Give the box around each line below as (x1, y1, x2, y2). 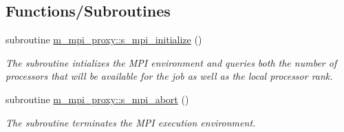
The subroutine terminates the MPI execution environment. (6, 115, 256, 129)
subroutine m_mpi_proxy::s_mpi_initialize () (6, 32, 202, 47)
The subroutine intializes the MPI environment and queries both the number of (6, 55, 337, 69)
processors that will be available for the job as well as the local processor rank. (6, 69, 333, 83)
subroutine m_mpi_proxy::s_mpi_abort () (6, 91, 189, 106)
